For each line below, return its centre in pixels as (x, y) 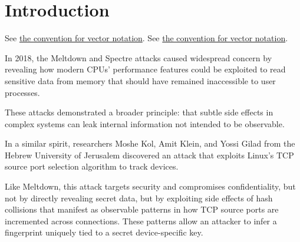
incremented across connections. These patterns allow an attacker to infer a (141, 221)
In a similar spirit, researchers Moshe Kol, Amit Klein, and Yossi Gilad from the (150, 143)
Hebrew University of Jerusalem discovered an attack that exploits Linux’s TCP (149, 155)
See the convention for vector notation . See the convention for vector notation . (146, 38)
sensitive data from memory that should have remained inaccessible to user (140, 80)
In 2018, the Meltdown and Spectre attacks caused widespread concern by (139, 57)
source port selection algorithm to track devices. (92, 166)
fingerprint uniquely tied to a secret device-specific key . (104, 232)
